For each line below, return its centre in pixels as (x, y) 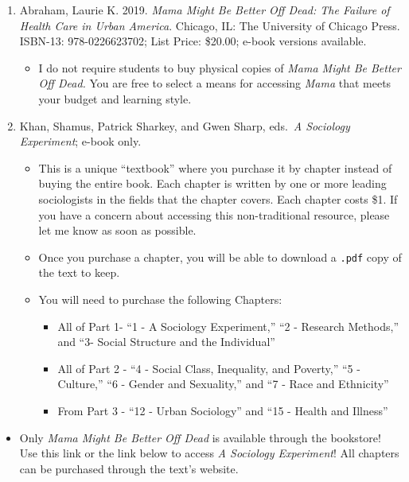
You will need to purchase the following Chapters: (160, 299)
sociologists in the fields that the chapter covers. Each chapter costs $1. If (218, 198)
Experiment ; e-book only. (80, 141)
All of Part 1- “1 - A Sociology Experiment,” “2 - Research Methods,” (228, 326)
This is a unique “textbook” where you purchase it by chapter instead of (215, 167)
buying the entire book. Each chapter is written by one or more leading (212, 183)
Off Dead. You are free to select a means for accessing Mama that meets (215, 83)
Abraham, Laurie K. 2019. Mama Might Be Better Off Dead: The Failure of (204, 10)
